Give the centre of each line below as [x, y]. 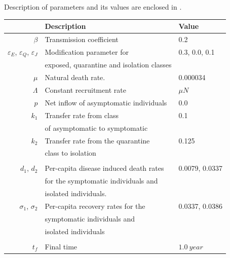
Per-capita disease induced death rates [104, 168]
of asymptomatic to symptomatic [96, 127]
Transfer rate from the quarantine [97, 140]
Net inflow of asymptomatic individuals [106, 103]
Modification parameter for [87, 52]
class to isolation [70, 153]
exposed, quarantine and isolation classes [108, 65]
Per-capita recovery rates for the [95, 206]
